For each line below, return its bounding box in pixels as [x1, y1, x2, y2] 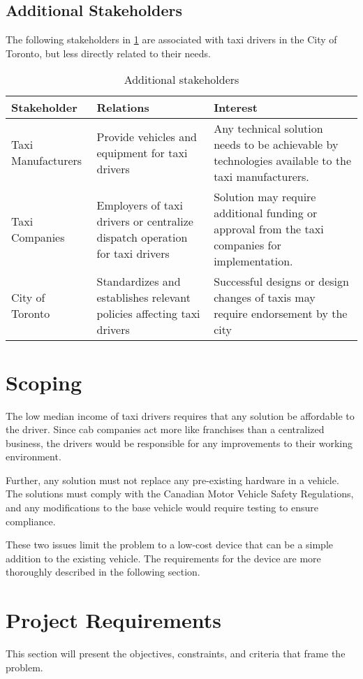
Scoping [6, 367, 82, 396]
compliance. [6, 513, 56, 528]
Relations [96, 99, 149, 116]
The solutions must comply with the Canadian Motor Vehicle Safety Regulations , [6, 486, 354, 501]
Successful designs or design [214, 273, 349, 290]
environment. [6, 449, 61, 464]
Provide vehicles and [96, 128, 197, 145]
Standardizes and [96, 273, 181, 290]
